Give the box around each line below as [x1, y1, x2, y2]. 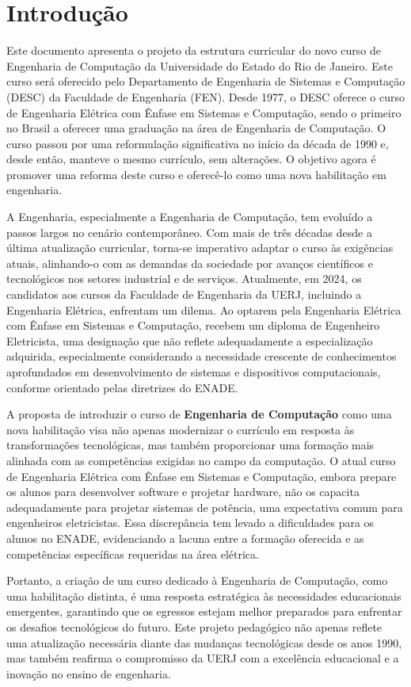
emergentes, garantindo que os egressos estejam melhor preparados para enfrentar [6, 603, 402, 620]
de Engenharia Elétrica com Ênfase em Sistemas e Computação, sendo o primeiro [6, 104, 401, 120]
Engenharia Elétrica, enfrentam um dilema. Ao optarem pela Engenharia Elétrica [6, 301, 401, 318]
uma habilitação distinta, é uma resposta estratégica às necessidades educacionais [6, 587, 401, 604]
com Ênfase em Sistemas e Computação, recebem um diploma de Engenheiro [6, 317, 380, 334]
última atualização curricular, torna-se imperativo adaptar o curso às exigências [6, 239, 394, 256]
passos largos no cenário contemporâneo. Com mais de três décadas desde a [6, 223, 372, 240]
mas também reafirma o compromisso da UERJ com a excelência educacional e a [6, 650, 399, 666]
